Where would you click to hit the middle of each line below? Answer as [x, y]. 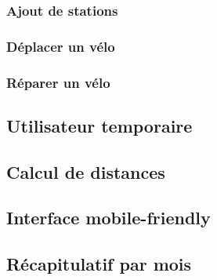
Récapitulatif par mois [99, 264]
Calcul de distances [86, 171]
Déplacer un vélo [61, 46]
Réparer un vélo [58, 82]
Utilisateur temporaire [99, 125]
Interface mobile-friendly [108, 218]
